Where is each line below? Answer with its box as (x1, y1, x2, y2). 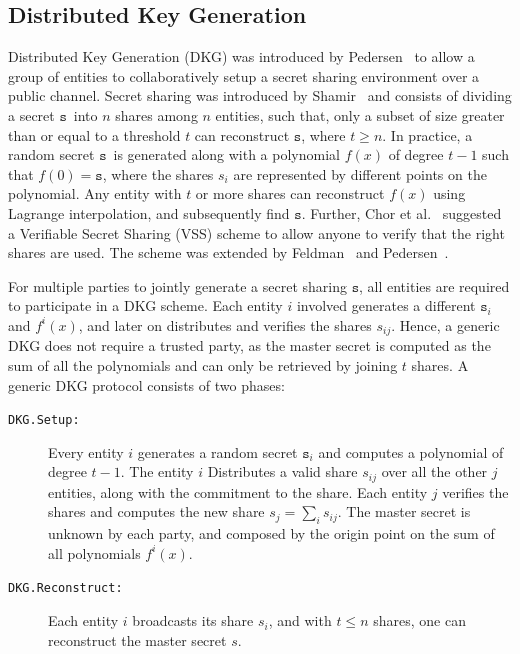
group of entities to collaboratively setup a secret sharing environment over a (8, 65, 480, 86)
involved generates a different (296, 295, 476, 316)
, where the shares (102, 163, 214, 184)
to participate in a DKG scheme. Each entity (8, 295, 283, 316)
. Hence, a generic (391, 314, 500, 335)
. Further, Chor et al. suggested (301, 202, 502, 223)
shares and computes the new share (48, 501, 265, 522)
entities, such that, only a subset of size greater (215, 104, 505, 125)
